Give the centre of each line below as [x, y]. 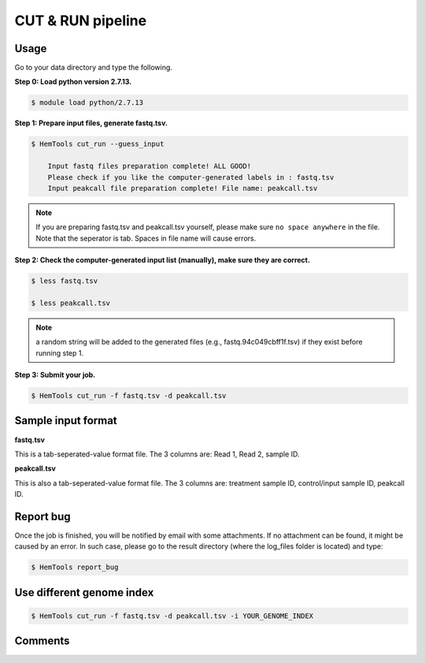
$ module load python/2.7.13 [87, 103]
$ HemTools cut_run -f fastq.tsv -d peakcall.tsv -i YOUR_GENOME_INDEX [172, 616]
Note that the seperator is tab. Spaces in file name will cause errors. [146, 238]
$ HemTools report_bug [75, 567]
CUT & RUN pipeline [81, 20]
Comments [42, 641]
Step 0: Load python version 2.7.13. [73, 82]
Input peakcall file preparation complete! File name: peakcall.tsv [183, 188]
